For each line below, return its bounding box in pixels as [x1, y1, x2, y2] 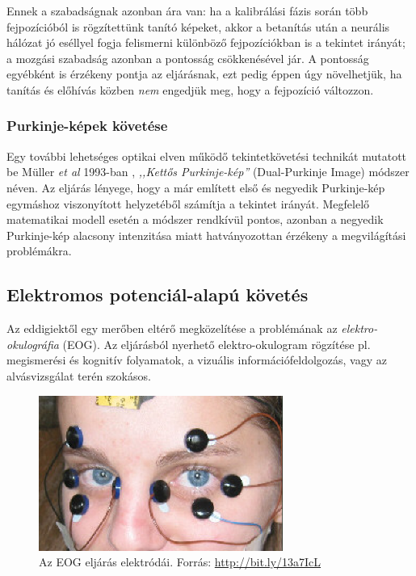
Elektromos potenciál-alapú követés [6, 282, 309, 307]
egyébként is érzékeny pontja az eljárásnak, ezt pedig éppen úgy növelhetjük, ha [6, 65, 402, 82]
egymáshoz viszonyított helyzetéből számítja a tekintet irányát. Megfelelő [6, 195, 370, 212]
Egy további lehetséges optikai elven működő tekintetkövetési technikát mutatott [6, 147, 407, 164]
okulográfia [6, 335, 59, 352]
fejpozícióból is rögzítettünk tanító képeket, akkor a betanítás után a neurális [6, 18, 390, 35]
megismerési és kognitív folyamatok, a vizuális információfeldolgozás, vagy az [6, 351, 387, 368]
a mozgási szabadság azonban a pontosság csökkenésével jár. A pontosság [6, 49, 369, 66]
